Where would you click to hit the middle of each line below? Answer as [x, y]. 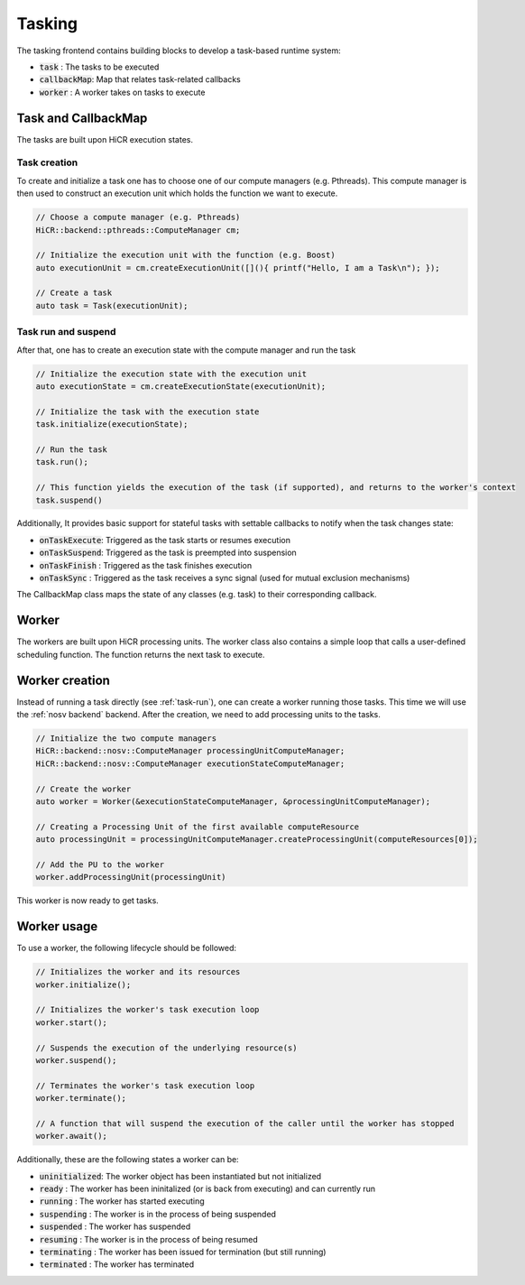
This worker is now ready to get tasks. [88, 901]
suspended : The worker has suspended [115, 1226]
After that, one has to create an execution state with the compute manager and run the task [186, 350]
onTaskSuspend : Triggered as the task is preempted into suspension [168, 553]
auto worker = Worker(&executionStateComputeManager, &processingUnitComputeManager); [233, 801]
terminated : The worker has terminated [116, 1264]
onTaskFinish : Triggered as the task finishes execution [146, 565]
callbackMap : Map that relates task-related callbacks [140, 79]
